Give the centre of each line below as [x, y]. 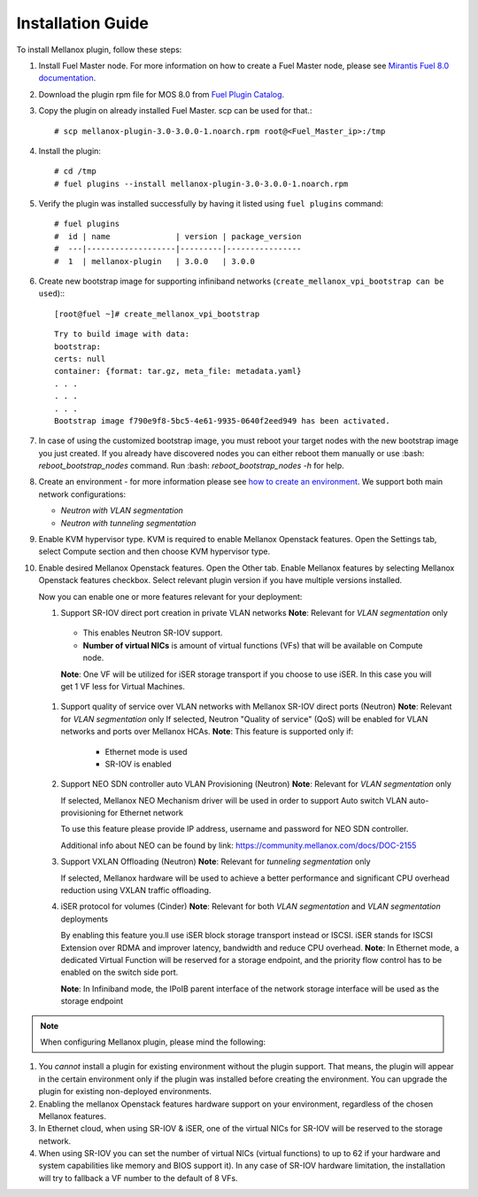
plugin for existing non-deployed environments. [125, 1092]
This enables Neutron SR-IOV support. [153, 633]
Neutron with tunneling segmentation [128, 523]
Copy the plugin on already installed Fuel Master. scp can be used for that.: [175, 111]
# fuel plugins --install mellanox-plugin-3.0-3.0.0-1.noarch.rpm [201, 183]
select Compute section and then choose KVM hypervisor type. [154, 552]
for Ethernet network [145, 813]
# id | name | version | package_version [178, 236]
